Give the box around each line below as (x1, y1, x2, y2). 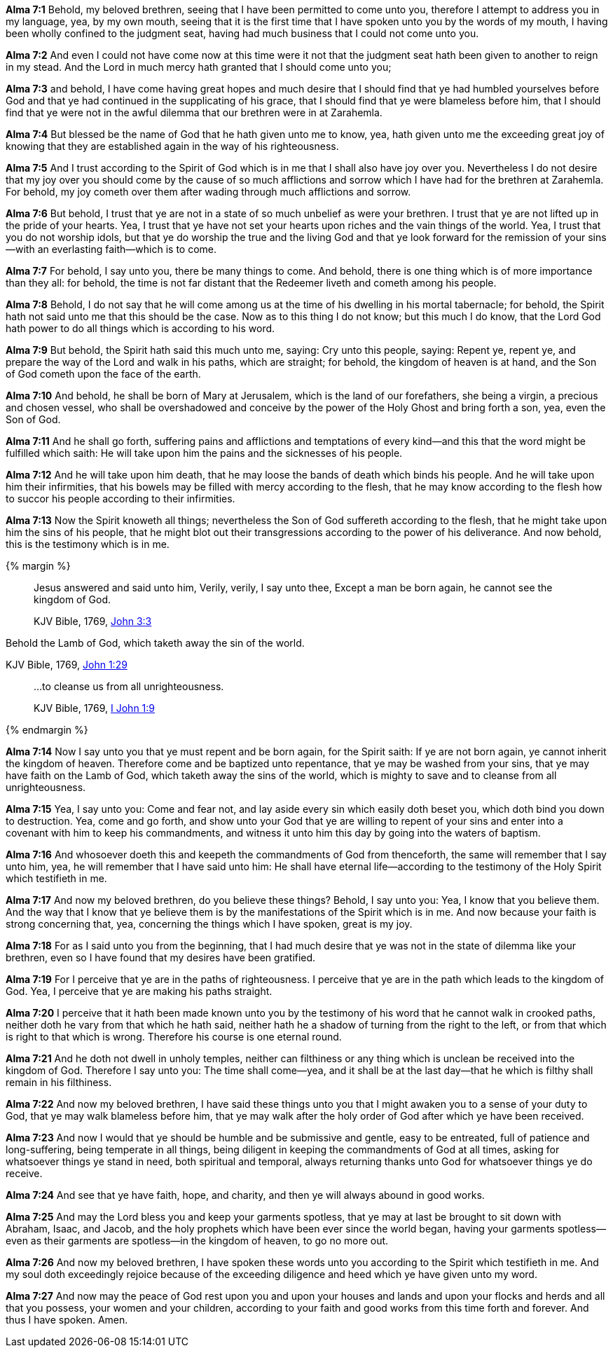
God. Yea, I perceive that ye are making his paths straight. (6, 985, 273, 997)
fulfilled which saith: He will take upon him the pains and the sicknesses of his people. (6, 447, 403, 459)
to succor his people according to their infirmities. (6, 493, 235, 504)
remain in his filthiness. (6, 1076, 112, 1088)
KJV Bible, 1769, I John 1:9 (34, 702, 156, 714)
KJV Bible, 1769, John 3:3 (34, 615, 152, 627)
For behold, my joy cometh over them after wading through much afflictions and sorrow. (6, 186, 411, 198)
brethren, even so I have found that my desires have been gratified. (6, 952, 316, 963)
